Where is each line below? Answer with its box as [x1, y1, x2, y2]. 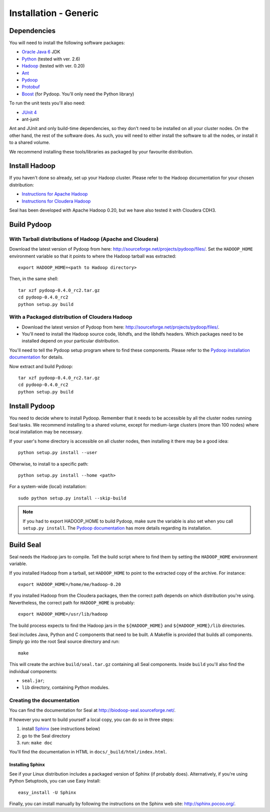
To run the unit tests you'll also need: [9, 100, 85, 106]
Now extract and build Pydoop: [9, 363, 73, 369]
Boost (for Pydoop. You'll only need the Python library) [21, 90, 134, 97]
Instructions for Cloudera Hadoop [21, 198, 91, 204]
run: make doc [21, 740, 52, 746]
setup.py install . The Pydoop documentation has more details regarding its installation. [22, 525, 212, 531]
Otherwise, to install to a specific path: [9, 460, 88, 467]
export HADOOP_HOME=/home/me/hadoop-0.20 [18, 581, 121, 587]
